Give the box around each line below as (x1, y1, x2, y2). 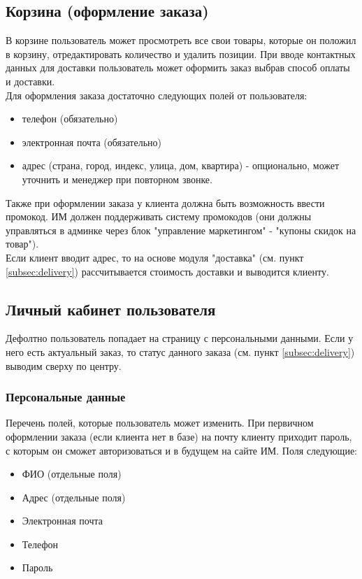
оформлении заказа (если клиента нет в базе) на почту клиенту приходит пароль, (6, 429, 352, 443)
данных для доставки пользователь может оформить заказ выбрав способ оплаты (6, 60, 350, 75)
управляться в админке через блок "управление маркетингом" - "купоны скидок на (6, 222, 356, 237)
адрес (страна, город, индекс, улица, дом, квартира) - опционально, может (22, 158, 340, 173)
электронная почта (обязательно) (22, 134, 161, 149)
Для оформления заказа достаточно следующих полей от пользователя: (6, 87, 307, 102)
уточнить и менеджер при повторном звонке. (22, 171, 212, 186)
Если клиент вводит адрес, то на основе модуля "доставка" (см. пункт (6, 250, 304, 264)
